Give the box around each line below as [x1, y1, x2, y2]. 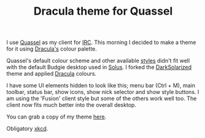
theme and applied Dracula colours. [6, 70, 97, 78]
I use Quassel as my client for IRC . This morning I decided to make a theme [6, 38, 196, 46]
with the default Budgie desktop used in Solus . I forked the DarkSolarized [6, 64, 192, 71]
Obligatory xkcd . [6, 125, 48, 133]
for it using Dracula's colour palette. [6, 45, 97, 53]
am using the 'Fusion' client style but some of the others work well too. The [6, 95, 197, 102]
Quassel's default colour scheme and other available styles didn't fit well [6, 57, 190, 65]
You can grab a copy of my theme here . [6, 113, 107, 120]
